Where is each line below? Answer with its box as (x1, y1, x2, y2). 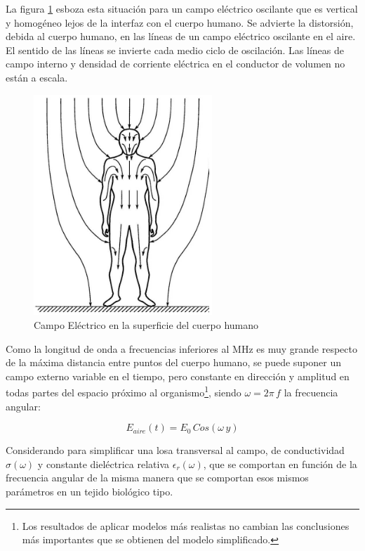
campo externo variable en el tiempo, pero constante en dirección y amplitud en (6, 368, 350, 383)
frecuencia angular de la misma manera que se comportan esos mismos (6, 470, 309, 485)
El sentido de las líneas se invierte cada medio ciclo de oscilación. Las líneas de (6, 42, 344, 57)
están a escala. (6, 70, 68, 84)
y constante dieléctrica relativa (37, 456, 170, 471)
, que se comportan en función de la (203, 456, 357, 471)
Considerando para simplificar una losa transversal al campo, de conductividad (6, 443, 345, 458)
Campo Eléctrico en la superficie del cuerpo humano (34, 318, 259, 332)
